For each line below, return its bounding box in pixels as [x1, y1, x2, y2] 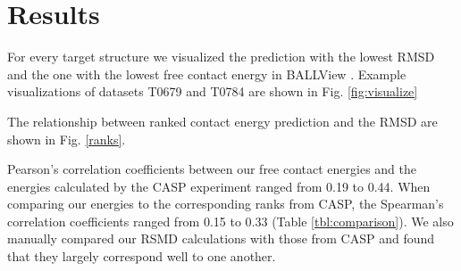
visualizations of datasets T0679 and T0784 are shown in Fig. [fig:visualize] [7, 82, 418, 101]
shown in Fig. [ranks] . [7, 129, 126, 148]
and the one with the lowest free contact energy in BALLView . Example [7, 64, 407, 83]
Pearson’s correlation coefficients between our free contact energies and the [7, 160, 417, 178]
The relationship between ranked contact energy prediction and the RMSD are [7, 111, 438, 130]
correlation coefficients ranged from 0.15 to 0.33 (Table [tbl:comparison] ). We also [7, 211, 454, 230]
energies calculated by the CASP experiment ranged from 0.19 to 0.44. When [7, 177, 431, 195]
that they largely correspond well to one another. [7, 247, 276, 266]
